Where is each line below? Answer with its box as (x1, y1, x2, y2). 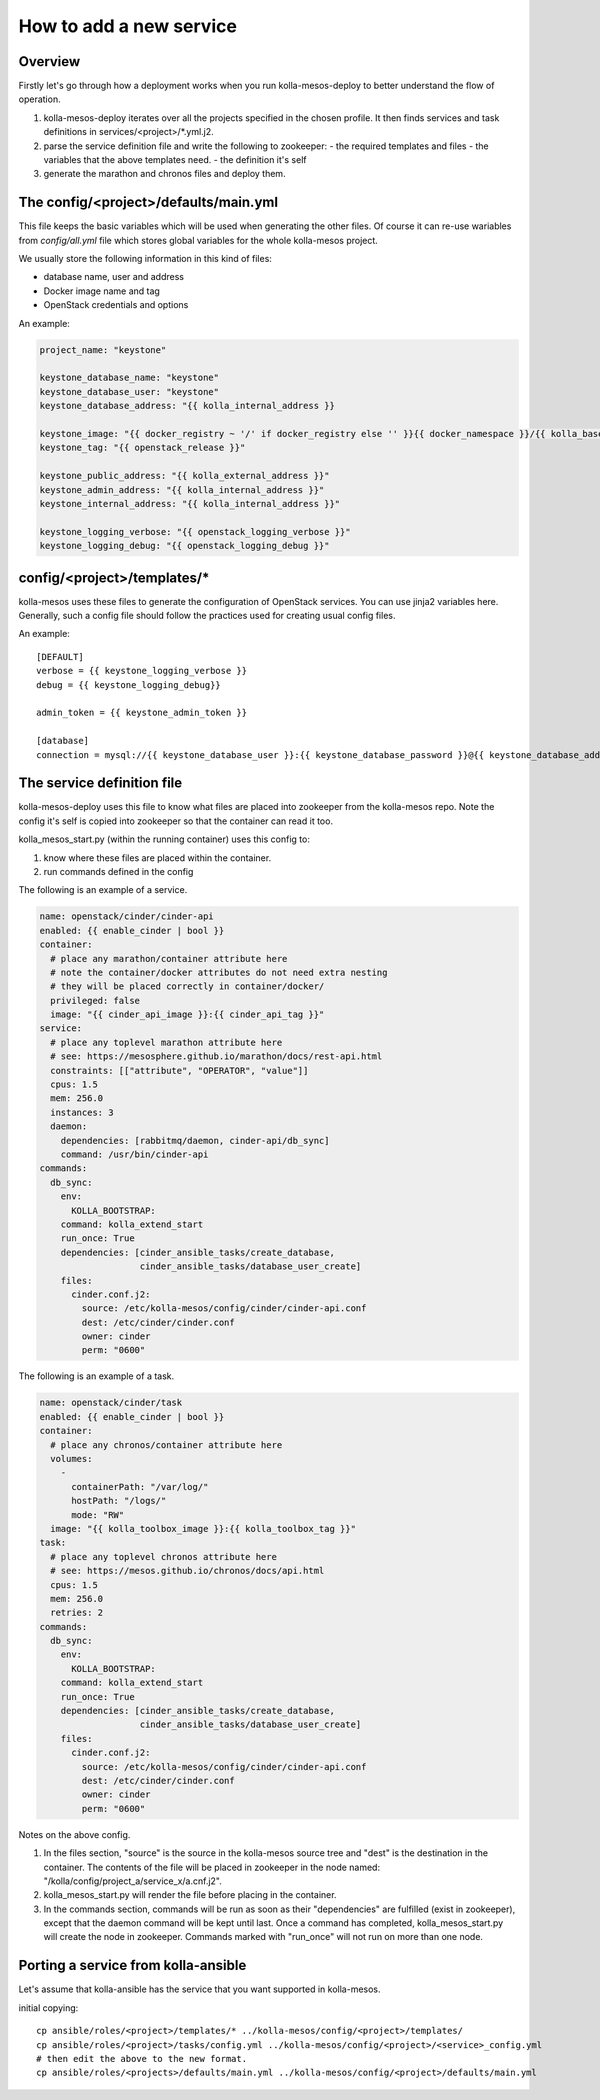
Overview (18, 53, 81, 70)
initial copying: (18, 2001, 79, 2014)
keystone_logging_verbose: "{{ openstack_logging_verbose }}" (39, 526, 351, 537)
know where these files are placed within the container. (43, 851, 272, 864)
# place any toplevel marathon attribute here (50, 1036, 283, 1048)
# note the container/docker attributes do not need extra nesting (50, 966, 388, 978)
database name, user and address (43, 271, 185, 283)
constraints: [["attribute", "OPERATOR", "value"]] (50, 1065, 309, 1076)
